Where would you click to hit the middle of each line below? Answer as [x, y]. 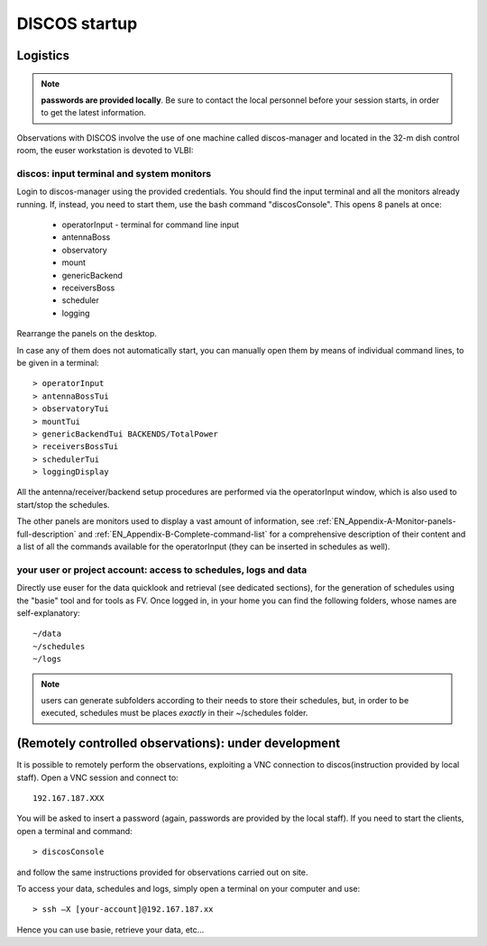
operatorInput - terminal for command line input [150, 225]
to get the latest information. [93, 113]
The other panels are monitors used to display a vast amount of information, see [165, 521]
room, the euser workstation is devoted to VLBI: [105, 151]
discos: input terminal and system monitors [114, 173]
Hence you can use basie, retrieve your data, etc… [110, 930]
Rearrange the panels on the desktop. [87, 334]
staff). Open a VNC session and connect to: [98, 777]
